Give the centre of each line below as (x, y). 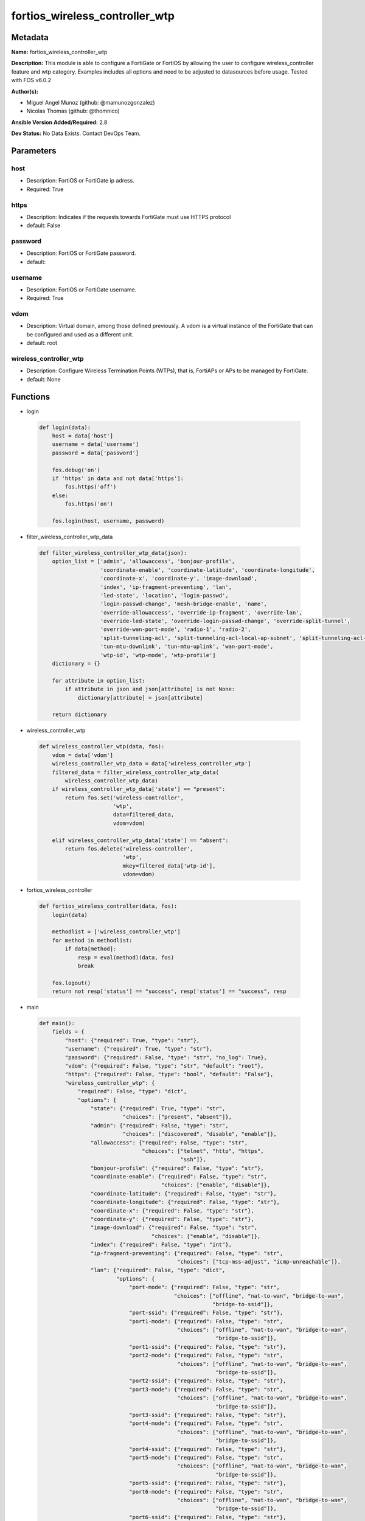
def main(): (57, 1023)
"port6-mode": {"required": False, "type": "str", (206, 1491)
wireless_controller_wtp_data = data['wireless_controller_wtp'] (151, 764)
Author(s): (25, 91)
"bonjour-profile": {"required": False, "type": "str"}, (177, 1168)
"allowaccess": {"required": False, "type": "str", (169, 1143)
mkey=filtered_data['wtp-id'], (169, 866)
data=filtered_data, (144, 815)
